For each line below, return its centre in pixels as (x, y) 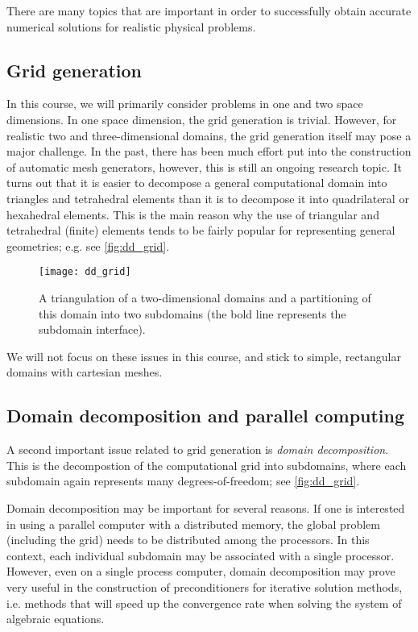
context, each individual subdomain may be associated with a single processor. (201, 555)
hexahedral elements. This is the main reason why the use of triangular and (193, 214)
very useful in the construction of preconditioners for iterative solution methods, (205, 586)
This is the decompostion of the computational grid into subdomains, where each (207, 465)
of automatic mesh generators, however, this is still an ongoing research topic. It (205, 166)
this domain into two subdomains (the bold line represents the (192, 313)
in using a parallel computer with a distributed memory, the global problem (193, 524)
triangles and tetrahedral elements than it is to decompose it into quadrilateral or (208, 198)
